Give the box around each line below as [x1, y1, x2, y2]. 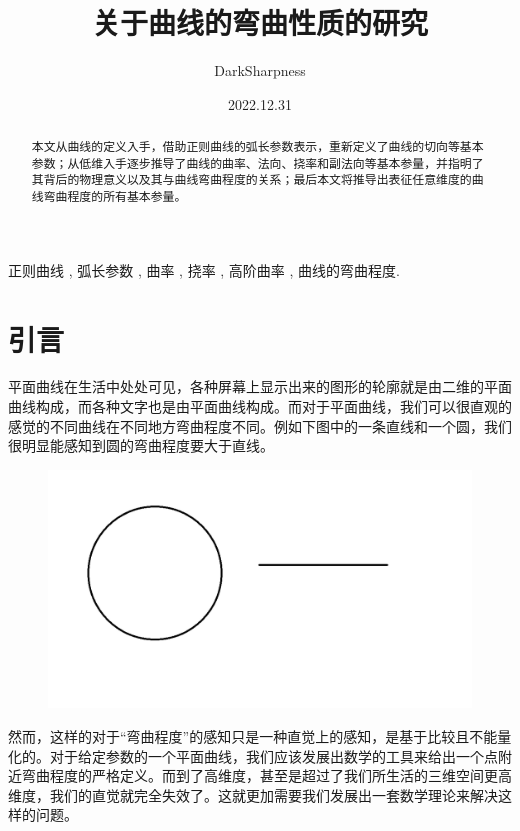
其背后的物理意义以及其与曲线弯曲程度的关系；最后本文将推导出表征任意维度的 [31, 171, 472, 188]
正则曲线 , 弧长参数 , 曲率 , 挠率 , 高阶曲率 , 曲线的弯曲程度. [8, 259, 400, 280]
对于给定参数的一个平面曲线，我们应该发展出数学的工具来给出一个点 [49, 745, 498, 766]
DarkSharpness [214, 60, 306, 81]
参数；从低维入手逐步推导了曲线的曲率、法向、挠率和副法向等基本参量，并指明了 [31, 154, 484, 171]
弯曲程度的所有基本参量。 [43, 188, 187, 205]
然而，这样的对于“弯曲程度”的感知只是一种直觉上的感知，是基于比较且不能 [8, 725, 498, 746]
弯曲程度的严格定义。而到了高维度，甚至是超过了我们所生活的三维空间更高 [21, 765, 512, 786]
